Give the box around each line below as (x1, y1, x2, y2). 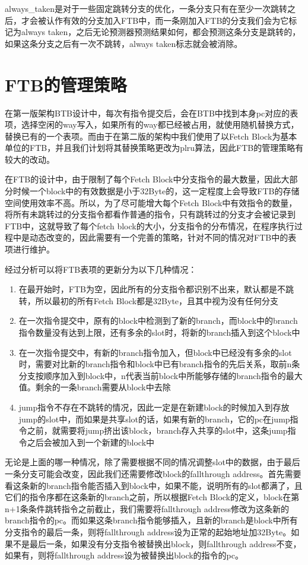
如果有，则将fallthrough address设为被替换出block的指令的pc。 (5, 549, 243, 561)
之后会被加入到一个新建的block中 (27, 435, 155, 448)
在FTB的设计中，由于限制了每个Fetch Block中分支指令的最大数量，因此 (5, 173, 281, 185)
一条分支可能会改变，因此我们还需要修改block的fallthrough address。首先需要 (5, 467, 301, 479)
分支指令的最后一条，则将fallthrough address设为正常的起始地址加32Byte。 (5, 525, 291, 538)
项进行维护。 (5, 243, 55, 255)
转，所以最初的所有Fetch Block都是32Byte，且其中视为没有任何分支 (18, 294, 279, 307)
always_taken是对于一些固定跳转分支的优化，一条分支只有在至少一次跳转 (5, 2, 288, 14)
